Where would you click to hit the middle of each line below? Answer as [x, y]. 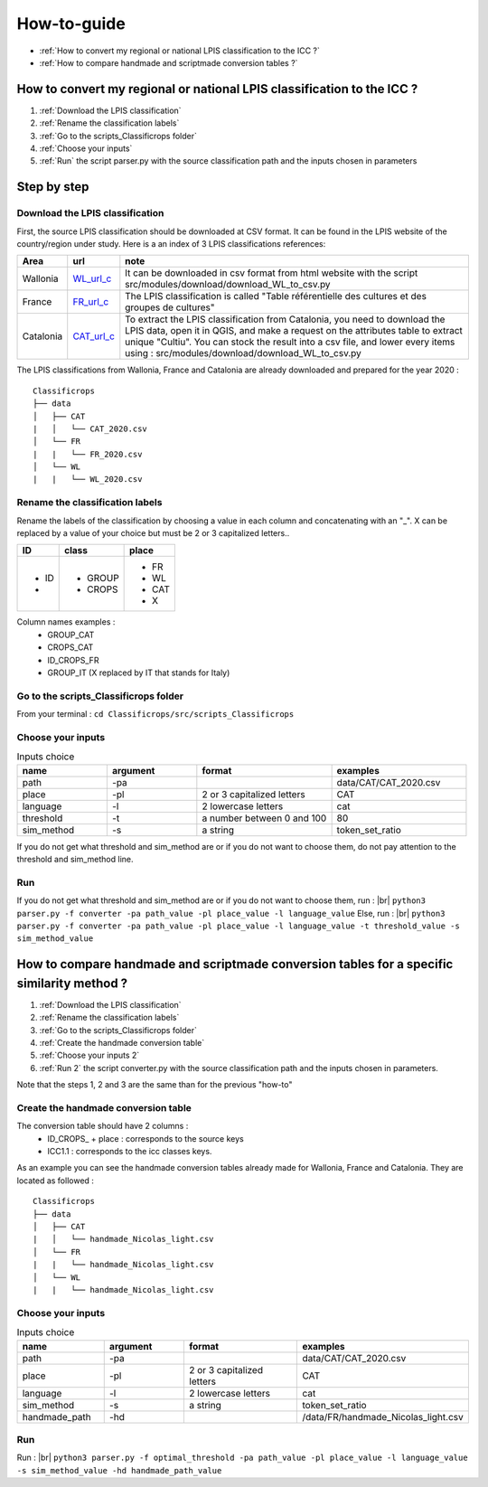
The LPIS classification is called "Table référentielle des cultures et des [276, 296]
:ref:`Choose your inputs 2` [89, 1055]
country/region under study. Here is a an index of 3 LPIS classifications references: [171, 243]
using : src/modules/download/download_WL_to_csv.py [243, 353]
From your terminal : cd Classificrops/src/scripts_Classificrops [155, 714]
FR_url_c [91, 302]
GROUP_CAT [71, 635]
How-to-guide [71, 24]
